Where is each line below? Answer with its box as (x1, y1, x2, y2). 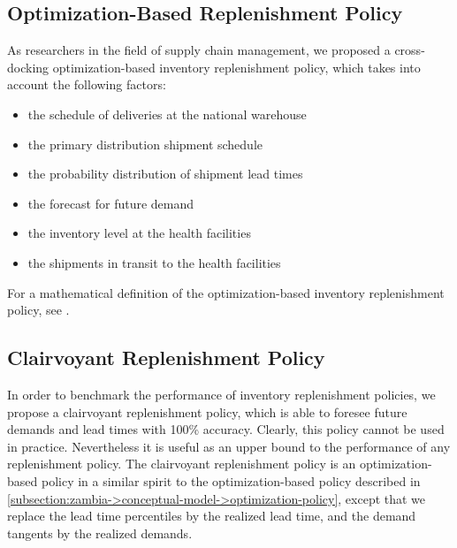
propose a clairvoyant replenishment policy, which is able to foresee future (7, 402, 407, 421)
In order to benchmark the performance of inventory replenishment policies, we (7, 384, 436, 403)
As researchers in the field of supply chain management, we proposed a (7, 41, 391, 59)
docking (7, 57, 50, 76)
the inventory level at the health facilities (27, 224, 251, 242)
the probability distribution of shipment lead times (27, 164, 303, 183)
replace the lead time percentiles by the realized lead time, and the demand (7, 506, 416, 525)
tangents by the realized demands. (7, 523, 193, 542)
